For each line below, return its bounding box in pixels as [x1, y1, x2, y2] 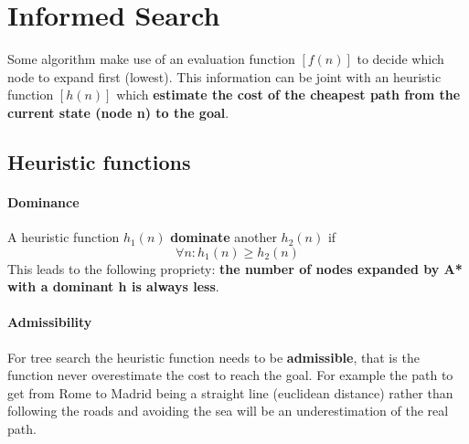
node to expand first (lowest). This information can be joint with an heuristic [7, 67, 442, 86]
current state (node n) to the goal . [7, 102, 229, 122]
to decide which [357, 49, 444, 69]
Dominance [7, 192, 80, 211]
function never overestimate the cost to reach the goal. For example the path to [7, 365, 453, 385]
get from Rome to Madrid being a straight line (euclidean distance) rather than [7, 383, 453, 402]
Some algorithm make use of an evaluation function [7, 49, 295, 69]
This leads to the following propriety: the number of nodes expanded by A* [7, 259, 463, 278]
